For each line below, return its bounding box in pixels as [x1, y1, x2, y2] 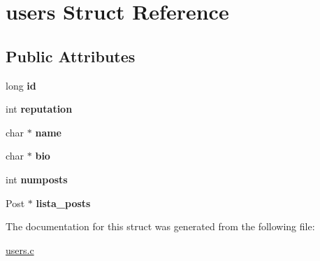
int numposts [6, 171, 68, 186]
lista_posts [36, 195, 91, 210]
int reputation [6, 101, 73, 116]
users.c [6, 242, 34, 257]
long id [6, 78, 36, 92]
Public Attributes [6, 45, 136, 66]
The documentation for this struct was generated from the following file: [6, 219, 315, 234]
